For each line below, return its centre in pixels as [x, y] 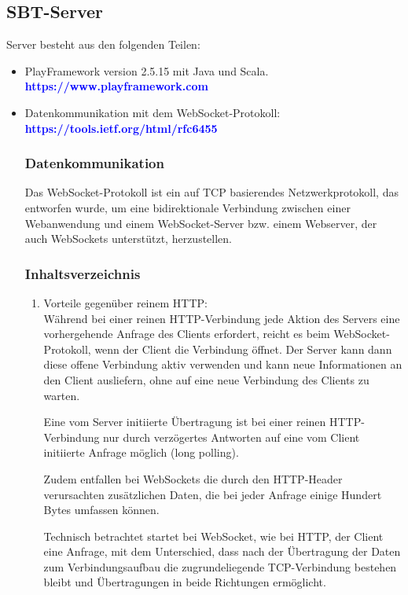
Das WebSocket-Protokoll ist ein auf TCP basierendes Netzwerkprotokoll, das [211, 192]
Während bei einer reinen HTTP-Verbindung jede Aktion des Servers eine [222, 318]
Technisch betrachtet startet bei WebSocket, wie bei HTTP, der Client [213, 536]
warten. [62, 395]
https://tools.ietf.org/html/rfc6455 [121, 128]
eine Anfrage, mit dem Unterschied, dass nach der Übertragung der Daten [222, 551]
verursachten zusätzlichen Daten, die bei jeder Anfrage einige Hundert [213, 494]
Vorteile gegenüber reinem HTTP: [125, 302]
